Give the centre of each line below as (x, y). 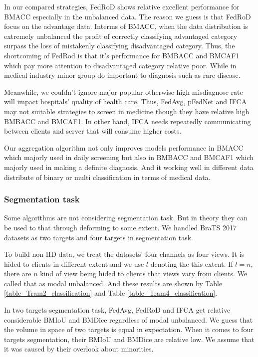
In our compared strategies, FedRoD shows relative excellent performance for (122, 6)
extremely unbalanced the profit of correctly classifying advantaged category (121, 36)
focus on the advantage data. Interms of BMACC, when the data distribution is (126, 26)
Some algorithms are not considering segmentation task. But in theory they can (126, 218)
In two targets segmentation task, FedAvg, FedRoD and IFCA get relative (117, 310)
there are (18, 273)
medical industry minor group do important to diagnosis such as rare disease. (122, 75)
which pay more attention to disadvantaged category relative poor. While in (120, 65)
